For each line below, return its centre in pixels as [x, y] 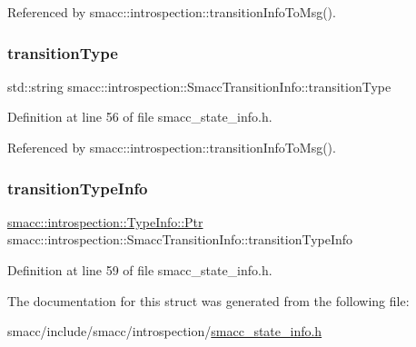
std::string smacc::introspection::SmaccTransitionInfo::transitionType [199, 86]
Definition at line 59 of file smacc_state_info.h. [140, 270]
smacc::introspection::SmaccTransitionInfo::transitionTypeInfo [180, 239]
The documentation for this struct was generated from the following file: [208, 300]
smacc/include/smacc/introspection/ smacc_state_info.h [165, 331]
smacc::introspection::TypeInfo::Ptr [105, 221]
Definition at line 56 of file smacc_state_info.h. [140, 117]
